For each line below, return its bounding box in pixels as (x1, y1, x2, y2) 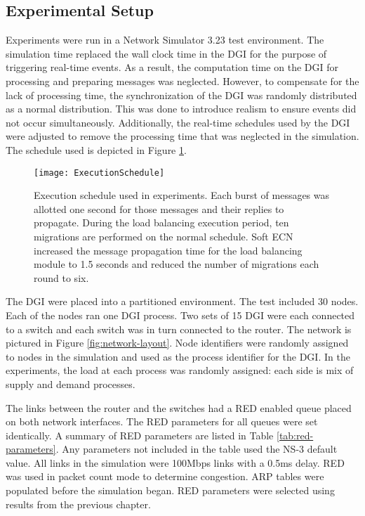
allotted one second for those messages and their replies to (34, 201, 284, 216)
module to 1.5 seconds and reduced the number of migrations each (34, 257, 319, 271)
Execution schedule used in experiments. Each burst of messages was (34, 188, 330, 202)
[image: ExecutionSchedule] (34, 167, 165, 178)
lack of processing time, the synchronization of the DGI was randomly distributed (6, 87, 357, 102)
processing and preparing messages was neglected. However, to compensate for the (6, 73, 359, 88)
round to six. (34, 270, 89, 285)
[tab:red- (277, 427, 314, 442)
